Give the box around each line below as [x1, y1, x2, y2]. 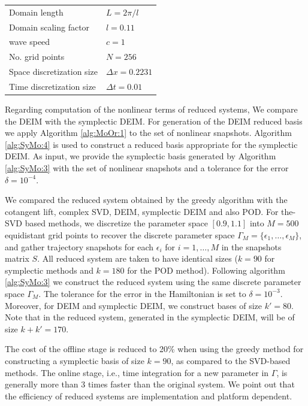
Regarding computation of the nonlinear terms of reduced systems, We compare [5, 103, 298, 116]
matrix [5, 252, 29, 265]
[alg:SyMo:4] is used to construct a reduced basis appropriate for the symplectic [5, 138, 298, 150]
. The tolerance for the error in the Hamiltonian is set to [38, 287, 246, 299]
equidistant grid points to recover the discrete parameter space [5, 229, 235, 241]
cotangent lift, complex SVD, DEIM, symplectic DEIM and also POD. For [5, 205, 279, 217]
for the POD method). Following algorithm [127, 263, 285, 276]
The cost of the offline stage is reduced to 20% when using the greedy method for [5, 343, 304, 355]
